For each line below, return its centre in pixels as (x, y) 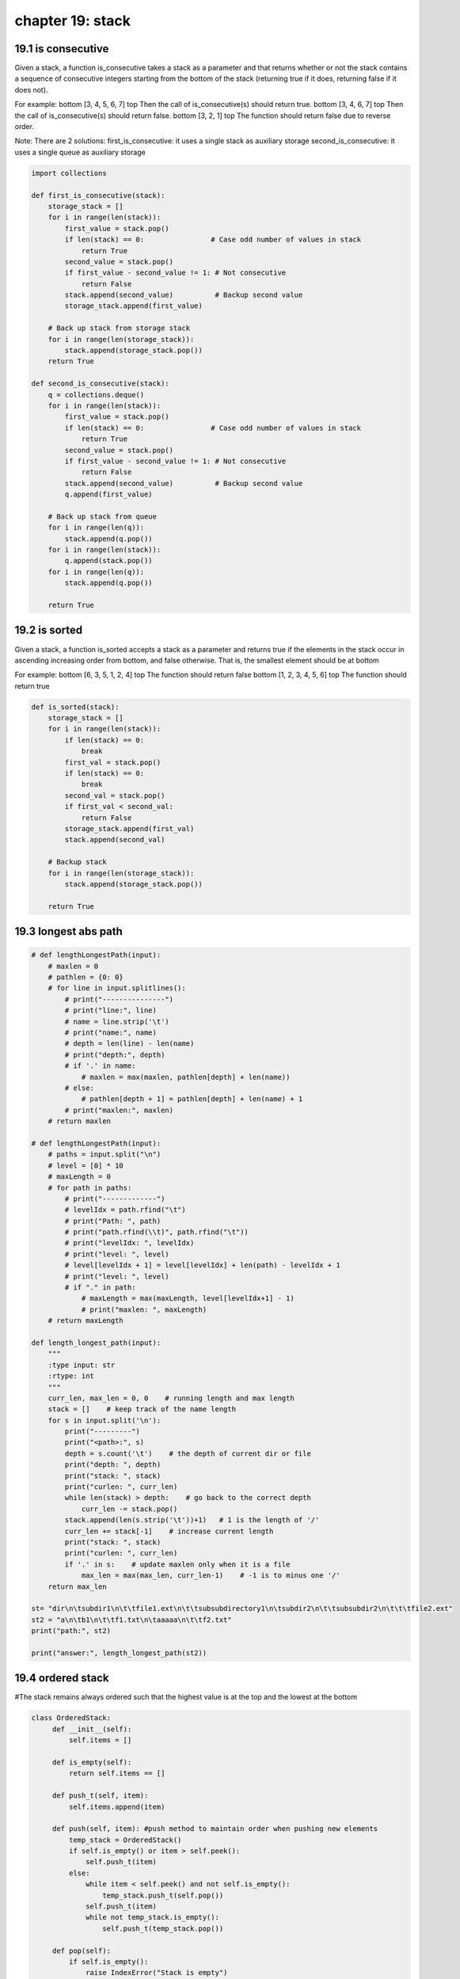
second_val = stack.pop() (115, 795)
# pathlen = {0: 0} (86, 977)
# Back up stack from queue (103, 516)
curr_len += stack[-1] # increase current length (169, 1531)
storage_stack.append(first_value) (134, 306)
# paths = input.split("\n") (105, 1155)
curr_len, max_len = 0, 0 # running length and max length (171, 1398)
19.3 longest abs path (68, 931)
